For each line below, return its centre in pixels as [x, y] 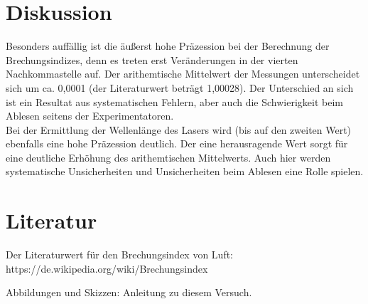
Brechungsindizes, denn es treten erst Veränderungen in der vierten [152, 59]
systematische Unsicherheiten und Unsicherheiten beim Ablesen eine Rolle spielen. [185, 171]
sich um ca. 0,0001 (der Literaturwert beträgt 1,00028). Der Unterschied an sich [180, 87]
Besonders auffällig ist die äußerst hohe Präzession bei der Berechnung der [168, 46]
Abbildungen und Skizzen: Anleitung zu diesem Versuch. [129, 292]
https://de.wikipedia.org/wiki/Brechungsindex [107, 268]
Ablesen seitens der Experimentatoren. [90, 116]
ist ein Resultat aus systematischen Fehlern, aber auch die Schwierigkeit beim [174, 101]
